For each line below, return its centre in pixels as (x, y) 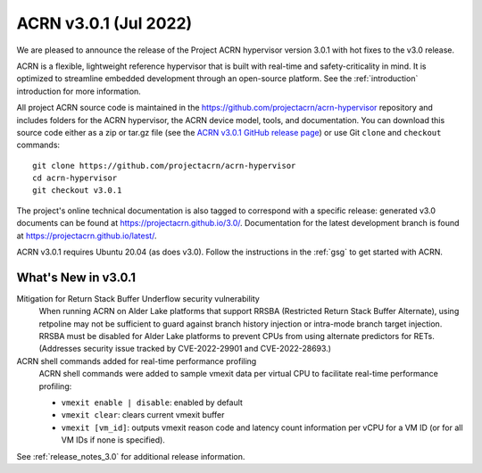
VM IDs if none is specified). (113, 440)
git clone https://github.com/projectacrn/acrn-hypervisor (164, 166)
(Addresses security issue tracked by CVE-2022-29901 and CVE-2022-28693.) (185, 349)
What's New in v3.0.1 (76, 277)
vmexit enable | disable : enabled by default (152, 402)
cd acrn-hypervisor (75, 178)
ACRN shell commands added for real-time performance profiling (137, 361)
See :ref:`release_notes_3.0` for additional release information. (131, 456)
